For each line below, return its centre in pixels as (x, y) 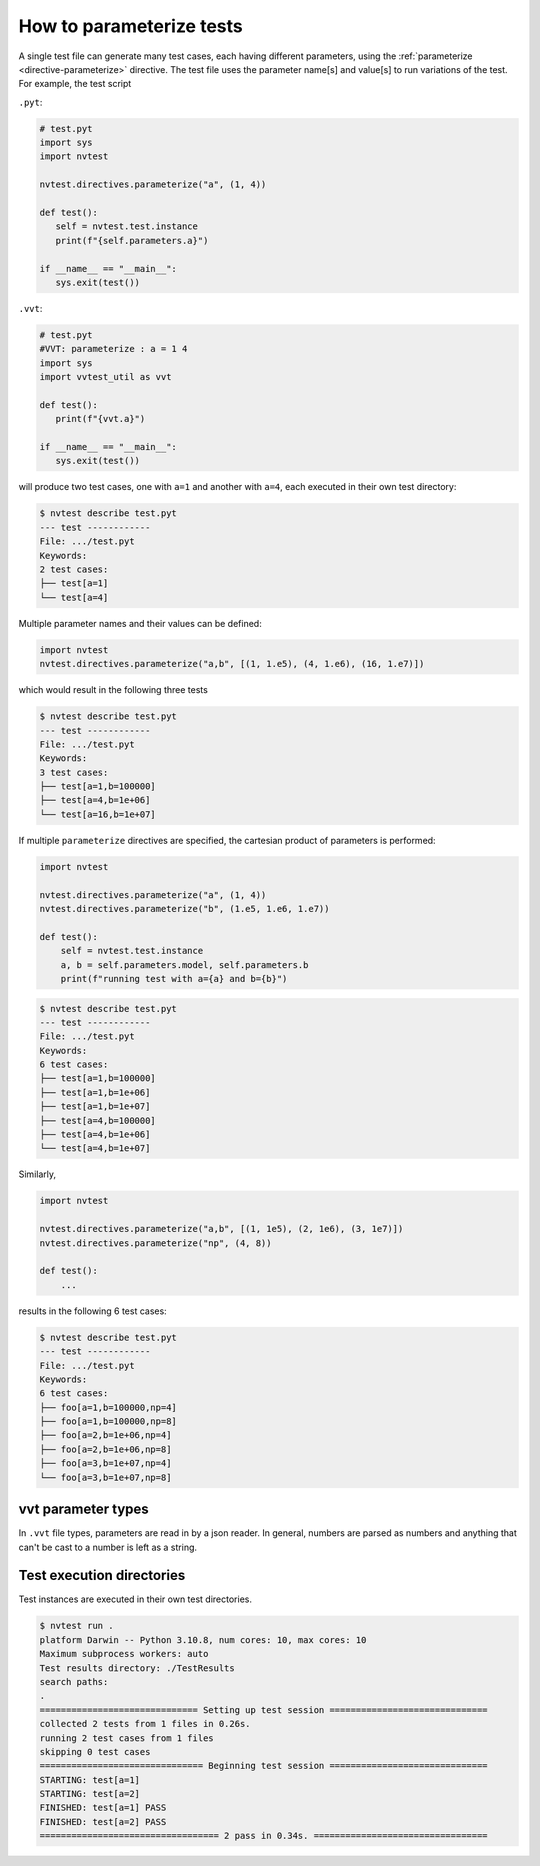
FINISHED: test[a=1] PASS (103, 1808)
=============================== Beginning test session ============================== (264, 1766)
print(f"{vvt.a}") (100, 419)
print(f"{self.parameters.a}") (132, 240)
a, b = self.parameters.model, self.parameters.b (184, 964)
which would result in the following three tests (113, 690)
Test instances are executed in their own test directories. (135, 1599)
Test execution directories (102, 1575)
